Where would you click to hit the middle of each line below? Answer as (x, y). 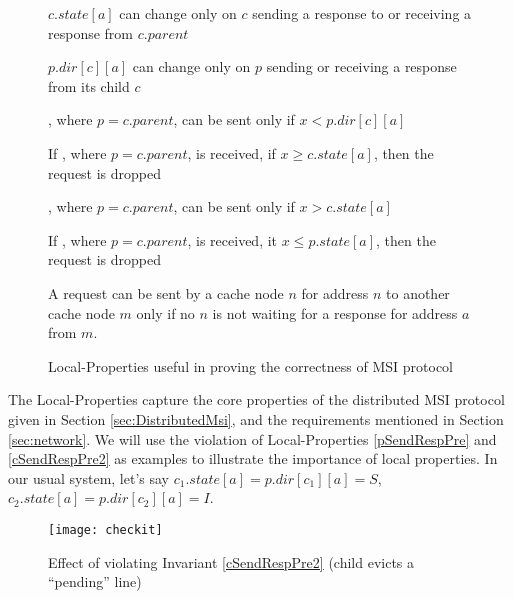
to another (418, 292)
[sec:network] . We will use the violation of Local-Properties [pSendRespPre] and (252, 438)
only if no (165, 312)
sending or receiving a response (361, 66)
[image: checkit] (105, 529)
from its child (89, 85)
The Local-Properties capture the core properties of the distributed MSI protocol (256, 399)
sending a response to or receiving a (362, 13)
